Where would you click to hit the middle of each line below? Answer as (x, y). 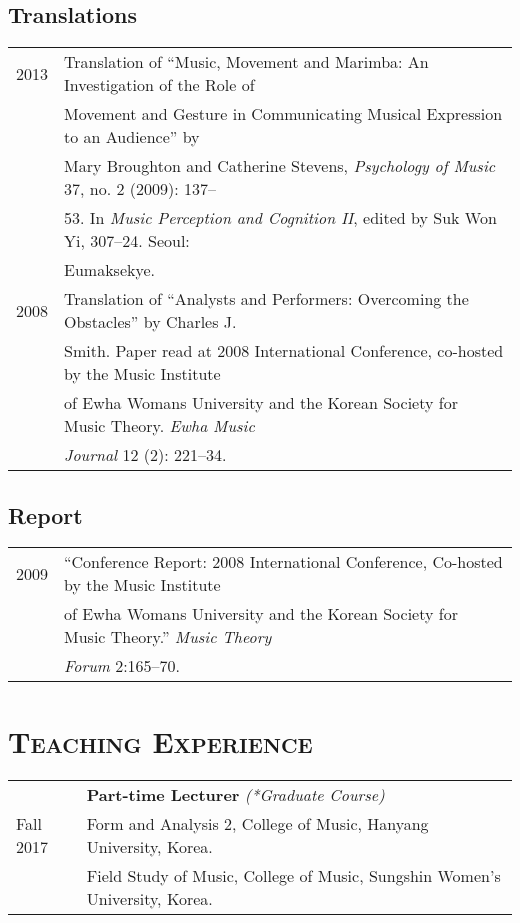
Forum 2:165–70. (122, 666)
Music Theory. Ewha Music (159, 426)
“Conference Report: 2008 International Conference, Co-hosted (283, 562)
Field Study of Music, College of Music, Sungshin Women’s (293, 875)
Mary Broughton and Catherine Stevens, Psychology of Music (280, 166)
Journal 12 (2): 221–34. (145, 455)
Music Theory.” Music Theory (168, 637)
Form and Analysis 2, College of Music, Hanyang (257, 823)
